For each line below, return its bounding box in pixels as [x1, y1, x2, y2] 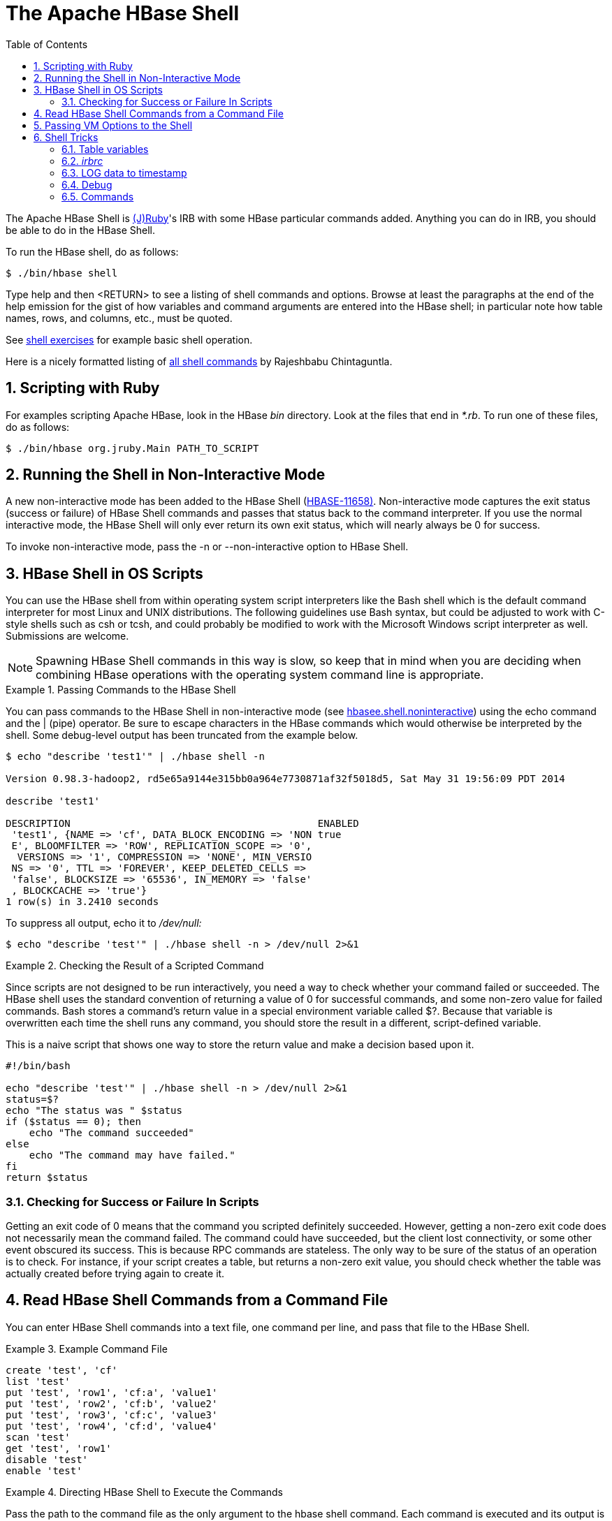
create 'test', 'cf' [6, 1364, 118, 1376]
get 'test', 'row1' [6, 1442, 112, 1454]
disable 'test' [6, 1453, 89, 1465]
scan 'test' [6, 1431, 71, 1443]
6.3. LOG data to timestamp [61, 166, 187, 179]
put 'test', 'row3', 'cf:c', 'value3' [6, 1409, 218, 1420]
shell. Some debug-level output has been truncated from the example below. [6, 729, 358, 742]
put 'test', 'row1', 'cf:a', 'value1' [6, 1386, 218, 1398]
